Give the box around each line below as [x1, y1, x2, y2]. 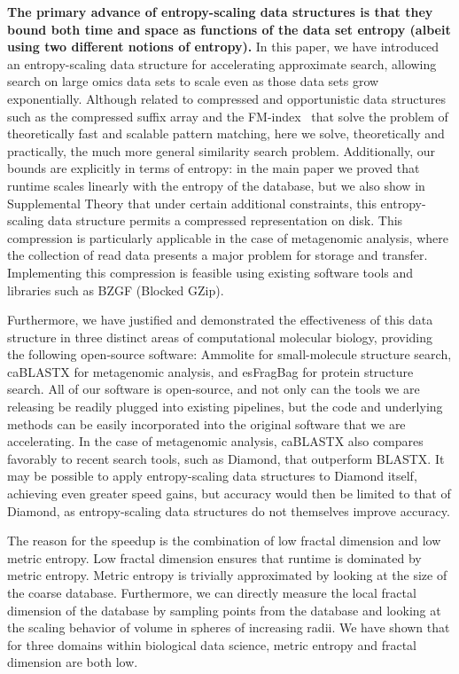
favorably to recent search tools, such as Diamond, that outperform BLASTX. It [7, 449, 445, 467]
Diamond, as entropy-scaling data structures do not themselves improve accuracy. [7, 501, 450, 520]
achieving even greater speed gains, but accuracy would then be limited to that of [7, 484, 451, 503]
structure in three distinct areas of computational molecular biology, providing [7, 327, 433, 346]
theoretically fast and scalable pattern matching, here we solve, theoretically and [7, 124, 445, 143]
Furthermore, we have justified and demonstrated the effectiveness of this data [7, 310, 433, 329]
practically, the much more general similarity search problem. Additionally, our [7, 141, 436, 160]
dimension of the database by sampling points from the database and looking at [7, 600, 441, 619]
